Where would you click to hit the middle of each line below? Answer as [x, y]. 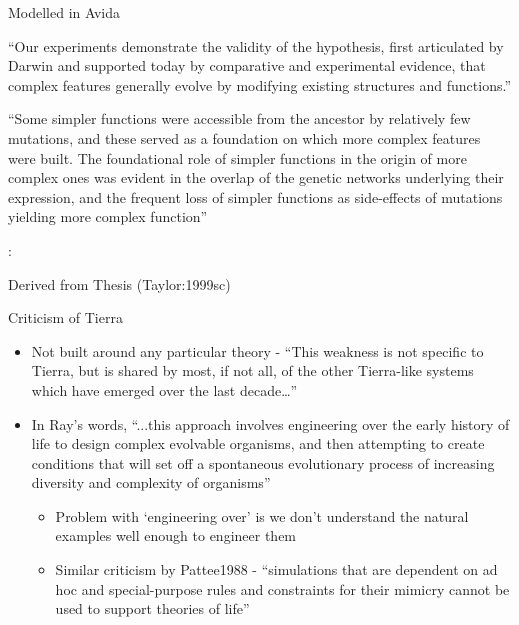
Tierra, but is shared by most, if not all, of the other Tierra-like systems [252, 370]
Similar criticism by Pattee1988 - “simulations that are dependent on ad [276, 569]
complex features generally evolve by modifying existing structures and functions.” [260, 84]
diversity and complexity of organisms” [151, 482]
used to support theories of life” [152, 608]
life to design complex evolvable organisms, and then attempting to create [258, 443]
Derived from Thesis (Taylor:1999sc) [119, 283]
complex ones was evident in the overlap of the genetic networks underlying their [256, 177]
